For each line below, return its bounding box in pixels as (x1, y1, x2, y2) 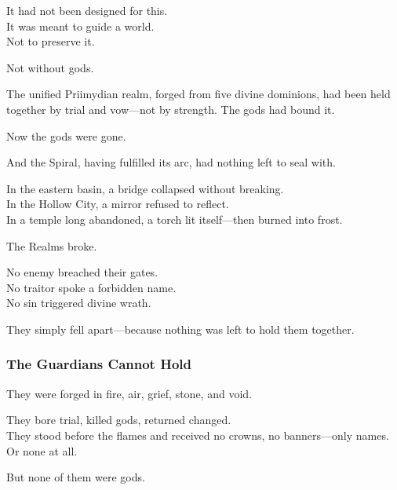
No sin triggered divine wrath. (6, 294, 151, 311)
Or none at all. (6, 442, 78, 459)
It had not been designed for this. (6, 2, 168, 18)
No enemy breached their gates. (6, 264, 158, 280)
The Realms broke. (6, 237, 97, 254)
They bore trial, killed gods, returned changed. (6, 411, 231, 428)
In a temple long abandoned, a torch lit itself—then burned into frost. (6, 210, 343, 227)
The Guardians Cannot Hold (6, 354, 191, 374)
